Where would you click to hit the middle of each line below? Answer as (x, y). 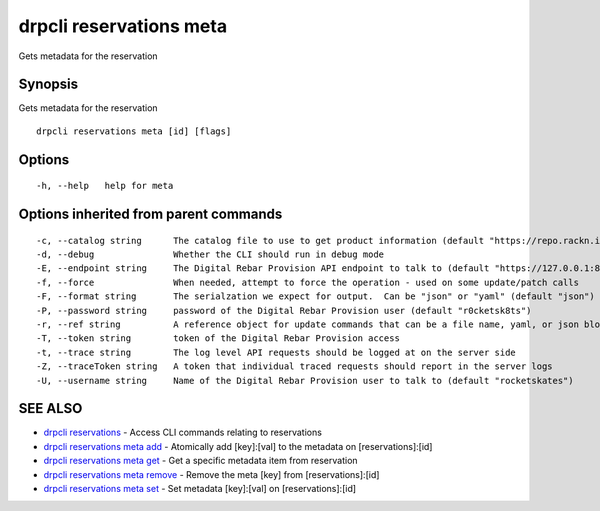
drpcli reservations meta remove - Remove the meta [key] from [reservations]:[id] (211, 474)
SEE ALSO (50, 408)
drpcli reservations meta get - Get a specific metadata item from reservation (201, 461)
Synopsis (48, 84)
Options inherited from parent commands (150, 214)
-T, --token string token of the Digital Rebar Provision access (218, 338)
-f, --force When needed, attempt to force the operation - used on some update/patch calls (308, 282)
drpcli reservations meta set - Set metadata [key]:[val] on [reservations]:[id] (200, 489)
